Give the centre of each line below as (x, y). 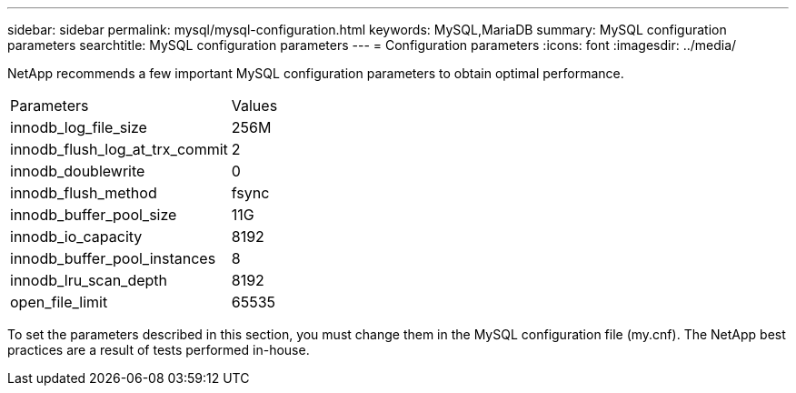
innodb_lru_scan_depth (89, 280)
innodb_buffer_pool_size (94, 215)
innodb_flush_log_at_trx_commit (119, 149)
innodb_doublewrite (78, 171)
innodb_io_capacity (76, 237)
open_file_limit (59, 302)
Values (254, 106)
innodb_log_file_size (79, 127)
